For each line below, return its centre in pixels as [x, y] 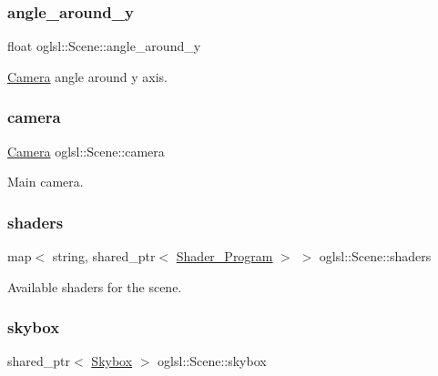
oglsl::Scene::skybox [212, 361]
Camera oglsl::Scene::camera [86, 151]
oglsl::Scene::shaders [375, 256]
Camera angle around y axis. [87, 76]
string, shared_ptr [104, 256]
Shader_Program [224, 256]
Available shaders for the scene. [95, 286]
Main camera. [46, 182]
